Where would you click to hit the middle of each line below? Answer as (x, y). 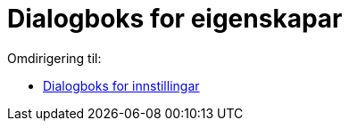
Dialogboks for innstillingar (121, 85)
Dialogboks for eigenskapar (175, 19)
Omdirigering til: (54, 58)
